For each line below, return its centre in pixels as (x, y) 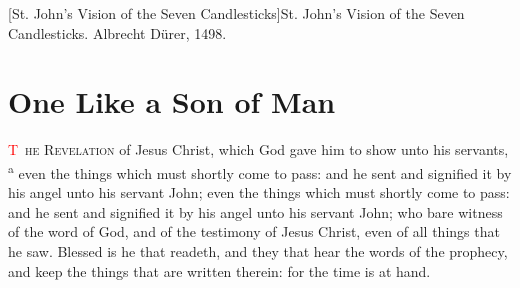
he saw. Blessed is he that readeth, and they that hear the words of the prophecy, (258, 250)
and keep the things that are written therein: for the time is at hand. (219, 270)
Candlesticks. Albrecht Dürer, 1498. (117, 32)
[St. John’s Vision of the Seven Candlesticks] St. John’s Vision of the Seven (236, 13)
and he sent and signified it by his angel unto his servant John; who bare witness (255, 211)
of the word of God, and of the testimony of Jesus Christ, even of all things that (254, 231)
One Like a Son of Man (172, 101)
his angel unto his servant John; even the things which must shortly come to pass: (259, 192)
